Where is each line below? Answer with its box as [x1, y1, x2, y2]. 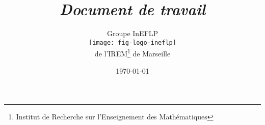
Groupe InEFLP [107, 28, 158, 39]
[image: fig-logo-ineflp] [89, 39, 176, 46]
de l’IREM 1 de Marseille [94, 47, 171, 59]
